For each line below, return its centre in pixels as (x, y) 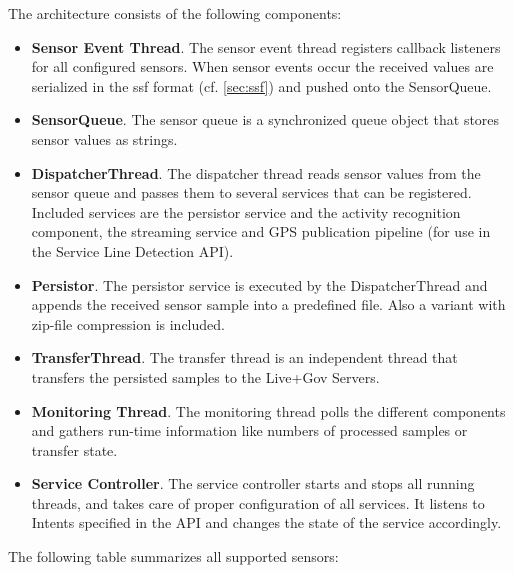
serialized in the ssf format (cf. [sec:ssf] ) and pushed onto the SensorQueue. (261, 85)
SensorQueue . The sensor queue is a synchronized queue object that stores (265, 119)
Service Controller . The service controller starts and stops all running (253, 483)
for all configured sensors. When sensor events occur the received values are (262, 66)
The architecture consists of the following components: (175, 13)
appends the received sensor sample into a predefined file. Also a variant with (268, 304)
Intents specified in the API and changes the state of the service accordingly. (266, 522)
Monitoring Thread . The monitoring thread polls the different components (268, 410)
